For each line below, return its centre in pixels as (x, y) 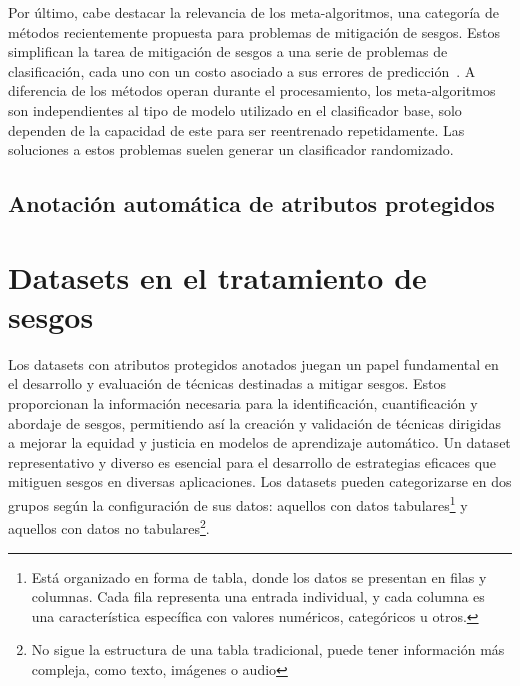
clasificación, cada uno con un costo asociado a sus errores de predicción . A (242, 70)
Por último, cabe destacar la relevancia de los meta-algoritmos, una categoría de (253, 12)
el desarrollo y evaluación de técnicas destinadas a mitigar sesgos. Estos (227, 383)
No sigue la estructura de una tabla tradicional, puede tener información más (268, 649)
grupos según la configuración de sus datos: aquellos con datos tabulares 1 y (238, 503)
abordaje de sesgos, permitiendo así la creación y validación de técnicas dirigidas (254, 422)
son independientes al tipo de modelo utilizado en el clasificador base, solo (235, 109)
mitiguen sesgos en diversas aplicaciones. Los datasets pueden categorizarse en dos (260, 481)
